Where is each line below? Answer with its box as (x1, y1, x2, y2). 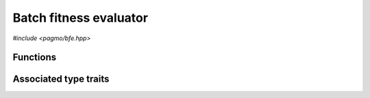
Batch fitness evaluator (12, 10, 149, 25)
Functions (12, 52, 57, 63)
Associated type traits (12, 73, 110, 85)
